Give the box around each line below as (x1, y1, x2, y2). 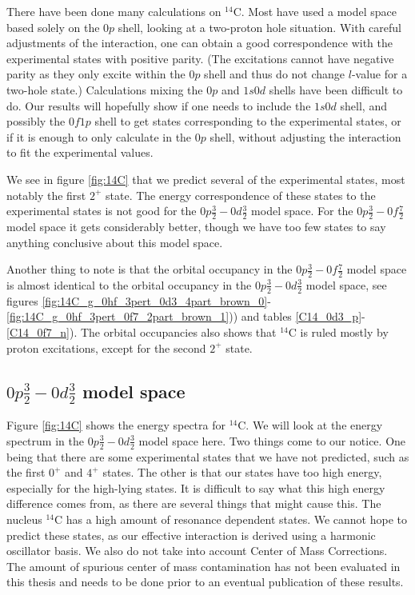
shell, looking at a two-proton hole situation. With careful (118, 18, 401, 35)
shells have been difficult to (269, 81, 403, 98)
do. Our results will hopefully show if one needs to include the (6, 97, 311, 114)
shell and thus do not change (204, 66, 345, 82)
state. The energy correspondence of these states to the (106, 186, 376, 203)
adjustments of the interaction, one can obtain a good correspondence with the (6, 34, 393, 51)
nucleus (6, 511, 42, 528)
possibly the (6, 113, 66, 130)
